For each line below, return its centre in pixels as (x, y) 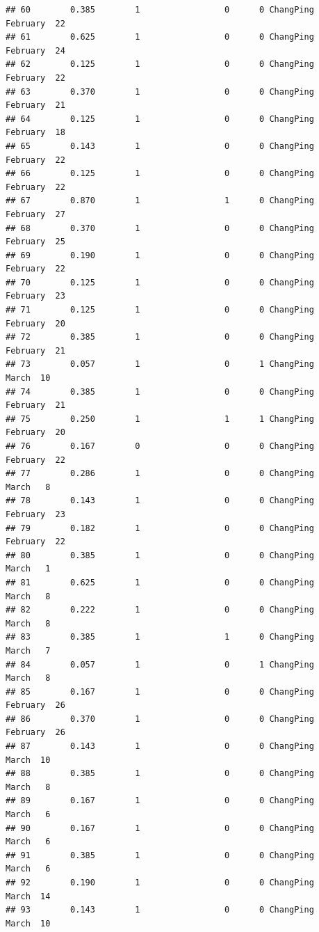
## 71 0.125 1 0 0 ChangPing (160, 310)
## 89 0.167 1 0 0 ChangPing (160, 801)
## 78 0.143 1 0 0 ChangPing (160, 501)
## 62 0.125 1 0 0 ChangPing (160, 64)
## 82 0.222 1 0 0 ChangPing (160, 610)
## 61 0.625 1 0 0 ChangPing (160, 37)
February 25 (35, 242)
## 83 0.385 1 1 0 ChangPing (160, 637)
